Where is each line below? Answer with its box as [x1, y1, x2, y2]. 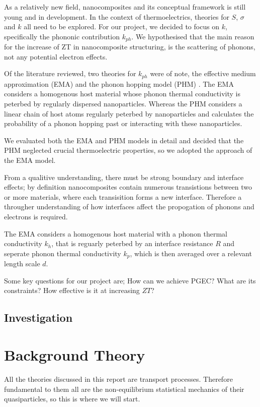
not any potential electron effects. [4, 51, 108, 62]
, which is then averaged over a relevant [130, 248, 252, 258]
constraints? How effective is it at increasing [4, 285, 140, 296]
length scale [4, 258, 40, 269]
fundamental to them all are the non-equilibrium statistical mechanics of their [4, 383, 244, 394]
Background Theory [4, 344, 145, 365]
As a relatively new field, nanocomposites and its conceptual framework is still [4, 2, 246, 12]
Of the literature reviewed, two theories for [4, 68, 136, 79]
